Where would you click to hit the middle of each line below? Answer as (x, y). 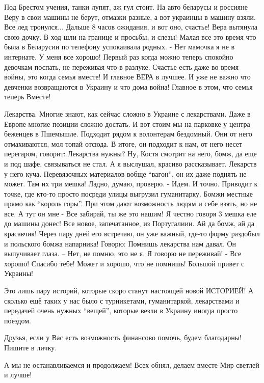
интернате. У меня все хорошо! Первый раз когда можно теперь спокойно (119, 56)
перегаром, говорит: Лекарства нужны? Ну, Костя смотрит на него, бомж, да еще (130, 154)
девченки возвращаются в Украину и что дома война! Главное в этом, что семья (128, 86)
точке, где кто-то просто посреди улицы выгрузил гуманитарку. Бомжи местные (128, 193)
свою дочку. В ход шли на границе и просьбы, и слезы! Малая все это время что (130, 36)
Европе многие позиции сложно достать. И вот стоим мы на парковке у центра (127, 124)
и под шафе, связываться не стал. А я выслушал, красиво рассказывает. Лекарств (130, 163)
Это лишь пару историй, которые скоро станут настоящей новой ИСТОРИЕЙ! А (129, 291)
